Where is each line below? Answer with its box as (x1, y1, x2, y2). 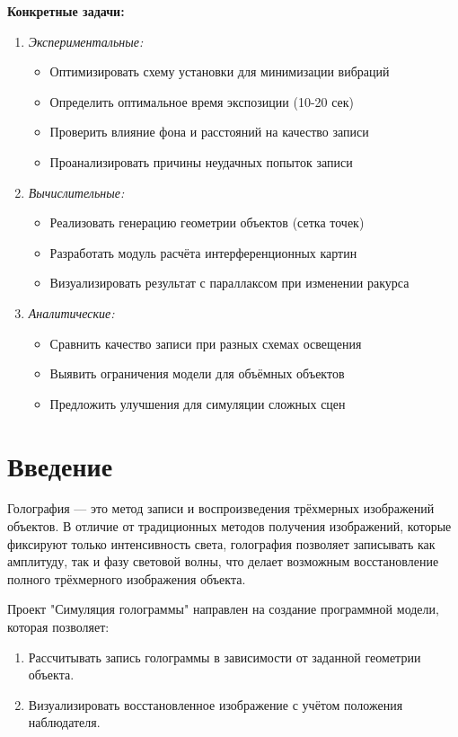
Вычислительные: (28, 182, 125, 201)
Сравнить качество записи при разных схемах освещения (49, 333, 362, 352)
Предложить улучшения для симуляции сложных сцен (49, 394, 346, 413)
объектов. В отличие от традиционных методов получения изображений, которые (7, 517, 452, 536)
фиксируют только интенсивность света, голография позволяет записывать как (7, 534, 436, 553)
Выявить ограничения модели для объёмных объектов (49, 364, 345, 383)
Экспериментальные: (28, 31, 144, 50)
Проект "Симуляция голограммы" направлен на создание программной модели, (7, 599, 439, 618)
